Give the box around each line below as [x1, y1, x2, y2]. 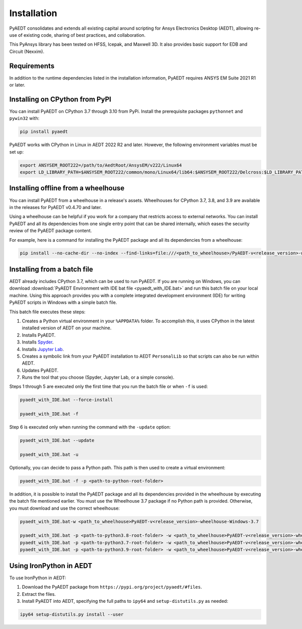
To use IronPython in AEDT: [9, 575, 66, 581]
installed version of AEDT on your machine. [22, 325, 112, 331]
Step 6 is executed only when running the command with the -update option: [9, 424, 171, 430]
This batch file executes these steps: [9, 309, 86, 315]
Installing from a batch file [9, 265, 93, 273]
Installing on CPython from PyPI [9, 95, 112, 103]
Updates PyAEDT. [22, 367, 59, 373]
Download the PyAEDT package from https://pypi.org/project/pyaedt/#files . [22, 584, 202, 590]
